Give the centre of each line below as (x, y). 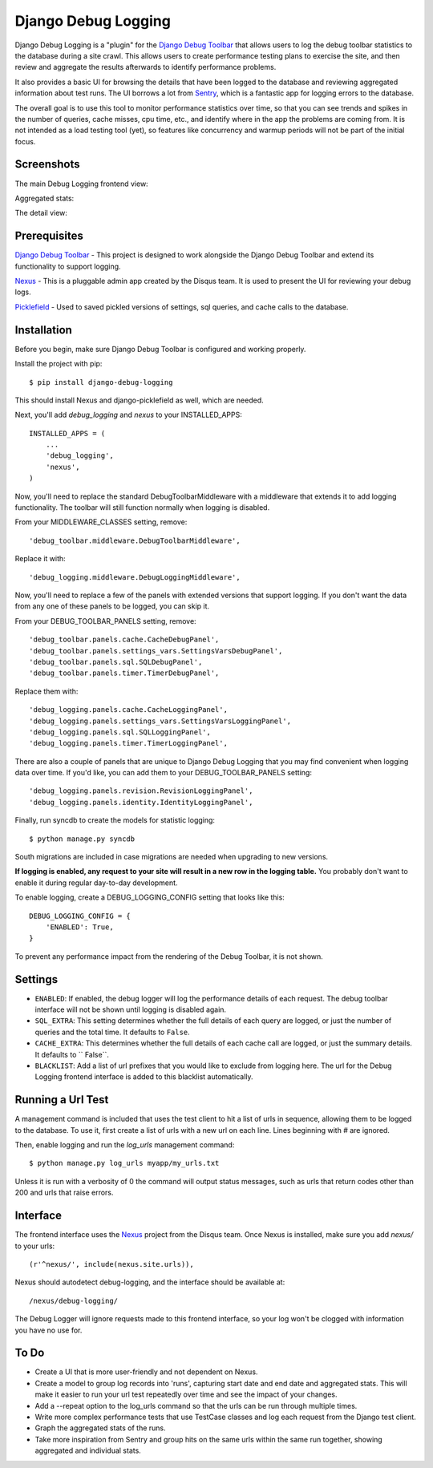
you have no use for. (49, 1330)
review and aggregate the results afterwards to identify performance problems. (146, 67)
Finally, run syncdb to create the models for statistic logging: (115, 820)
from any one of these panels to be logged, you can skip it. (112, 606)
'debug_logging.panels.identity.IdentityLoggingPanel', (141, 802)
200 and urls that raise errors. (64, 1193)
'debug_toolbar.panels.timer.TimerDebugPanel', (124, 673)
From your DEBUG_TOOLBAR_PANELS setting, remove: (105, 621)
